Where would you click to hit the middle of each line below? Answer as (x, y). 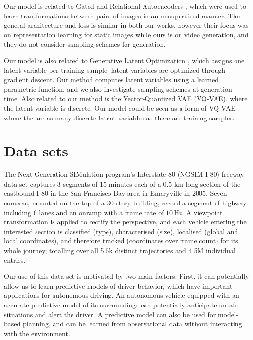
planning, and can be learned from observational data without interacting (132, 324)
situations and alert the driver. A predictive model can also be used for (110, 314)
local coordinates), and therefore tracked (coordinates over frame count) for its (121, 241)
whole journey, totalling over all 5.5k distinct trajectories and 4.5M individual (120, 250)
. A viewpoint (202, 212)
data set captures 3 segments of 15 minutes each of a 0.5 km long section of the (122, 183)
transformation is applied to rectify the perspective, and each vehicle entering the (125, 222)
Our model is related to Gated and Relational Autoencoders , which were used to (125, 6)
